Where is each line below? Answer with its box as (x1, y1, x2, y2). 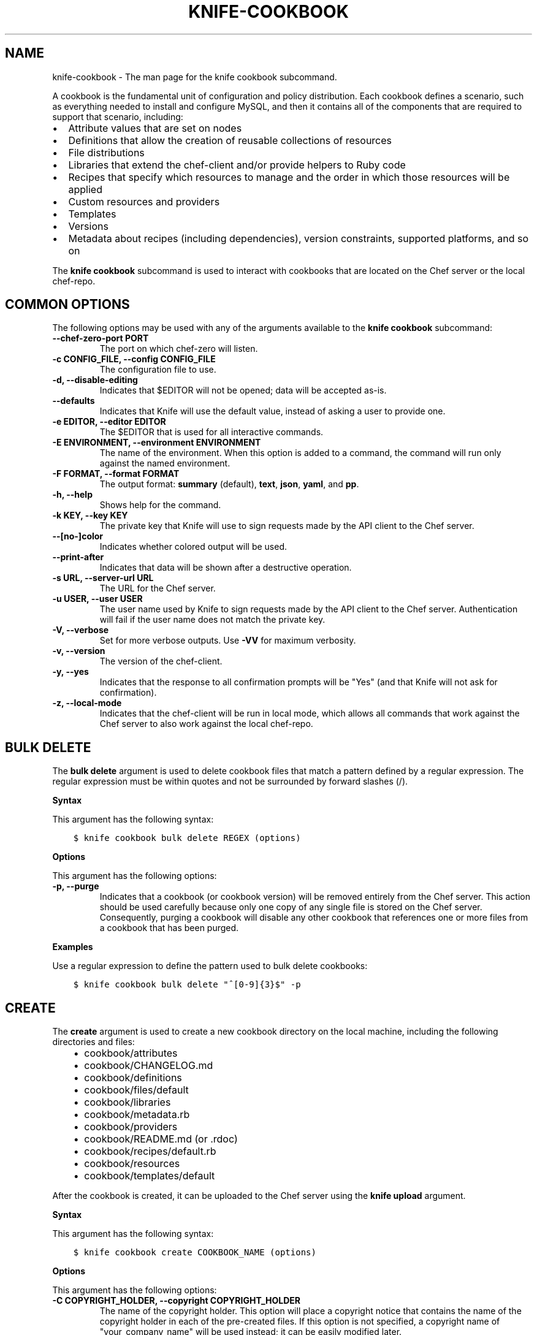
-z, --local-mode (52, 698, 122, 709)
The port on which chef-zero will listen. (99, 343, 258, 354)
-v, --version (52, 645, 105, 656)
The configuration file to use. (99, 364, 216, 375)
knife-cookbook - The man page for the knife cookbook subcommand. (52, 71, 337, 82)
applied (68, 183, 102, 196)
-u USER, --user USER (52, 593, 143, 604)
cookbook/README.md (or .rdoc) (84, 1133, 238, 1146)
